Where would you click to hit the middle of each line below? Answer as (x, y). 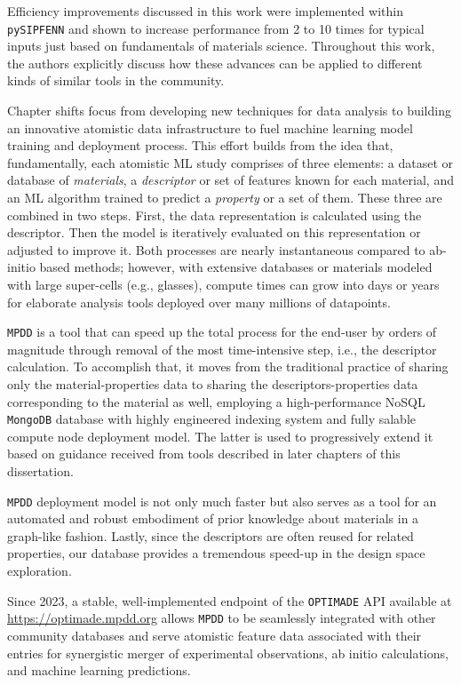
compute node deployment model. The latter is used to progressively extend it (220, 436)
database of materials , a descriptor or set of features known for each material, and (230, 180)
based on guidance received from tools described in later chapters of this (204, 454)
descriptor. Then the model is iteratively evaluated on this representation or (214, 232)
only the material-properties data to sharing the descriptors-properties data (213, 384)
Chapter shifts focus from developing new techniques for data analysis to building (229, 111)
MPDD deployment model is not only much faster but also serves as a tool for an (222, 501)
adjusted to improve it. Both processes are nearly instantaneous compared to (216, 249)
